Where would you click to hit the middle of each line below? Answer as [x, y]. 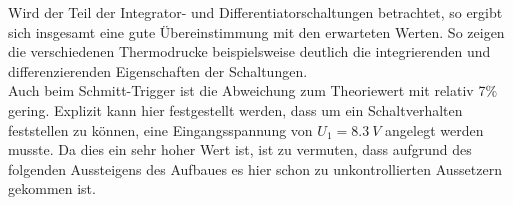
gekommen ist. [52, 188]
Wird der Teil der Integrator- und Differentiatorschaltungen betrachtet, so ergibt [255, 12]
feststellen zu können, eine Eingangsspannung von [160, 129]
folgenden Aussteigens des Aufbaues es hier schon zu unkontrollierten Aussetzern [255, 168]
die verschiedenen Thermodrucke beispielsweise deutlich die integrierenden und [249, 51]
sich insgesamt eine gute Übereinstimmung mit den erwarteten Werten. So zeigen [256, 31]
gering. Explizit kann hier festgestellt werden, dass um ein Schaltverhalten [235, 109]
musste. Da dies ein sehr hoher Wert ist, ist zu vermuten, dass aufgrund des [240, 149]
